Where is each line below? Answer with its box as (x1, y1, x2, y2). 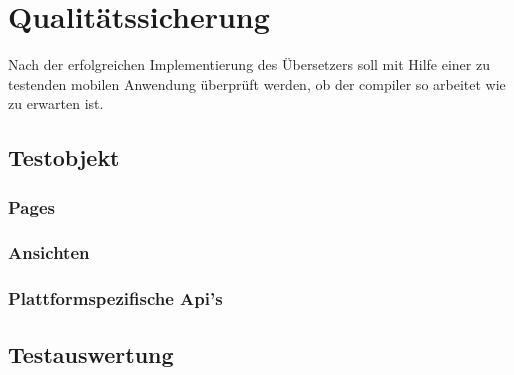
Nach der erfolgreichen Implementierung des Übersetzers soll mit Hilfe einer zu (8, 54, 490, 75)
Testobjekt (8, 142, 120, 173)
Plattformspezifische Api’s (8, 286, 223, 311)
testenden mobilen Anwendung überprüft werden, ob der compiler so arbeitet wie (8, 73, 506, 94)
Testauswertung (8, 338, 174, 369)
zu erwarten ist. (8, 93, 104, 114)
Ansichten (8, 240, 90, 265)
